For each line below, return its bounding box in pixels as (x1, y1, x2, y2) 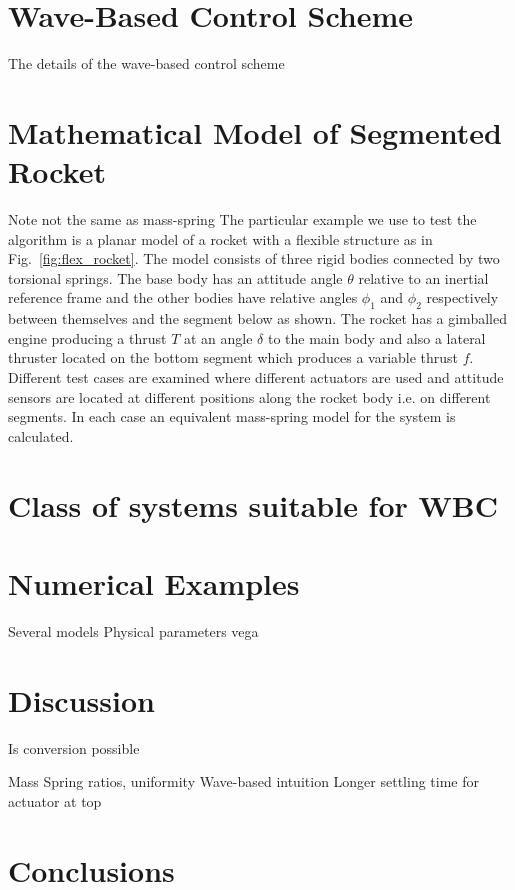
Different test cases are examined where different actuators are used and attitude (8, 366, 504, 387)
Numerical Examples (8, 562, 300, 603)
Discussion (8, 679, 155, 720)
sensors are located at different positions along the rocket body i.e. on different (8, 386, 491, 407)
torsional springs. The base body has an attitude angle (8, 267, 343, 288)
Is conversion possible (8, 737, 140, 758)
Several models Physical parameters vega (8, 620, 259, 641)
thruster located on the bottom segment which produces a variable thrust (8, 347, 459, 368)
